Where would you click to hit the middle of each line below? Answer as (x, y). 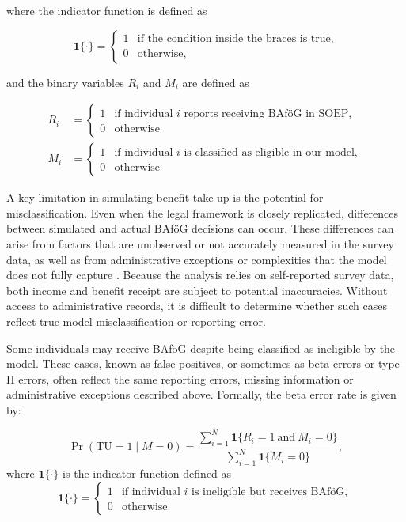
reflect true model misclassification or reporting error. (136, 321)
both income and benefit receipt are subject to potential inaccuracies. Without (197, 290)
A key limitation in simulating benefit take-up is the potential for (165, 197)
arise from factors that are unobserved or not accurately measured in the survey (200, 244)
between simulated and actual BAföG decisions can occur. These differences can (200, 228)
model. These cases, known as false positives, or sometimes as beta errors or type (203, 363)
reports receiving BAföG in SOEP (266, 114)
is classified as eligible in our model (269, 153)
